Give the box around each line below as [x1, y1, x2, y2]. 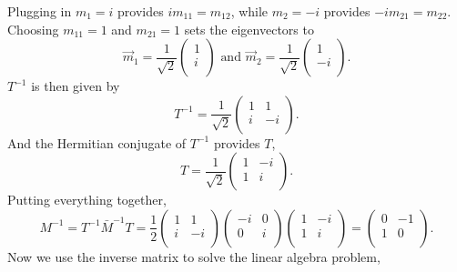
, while [230, 2, 269, 20]
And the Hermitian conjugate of [7, 133, 187, 152]
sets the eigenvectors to [184, 19, 314, 38]
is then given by [31, 76, 120, 96]
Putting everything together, [7, 190, 167, 209]
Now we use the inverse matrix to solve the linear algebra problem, [7, 247, 381, 266]
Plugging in [7, 2, 72, 20]
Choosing [7, 19, 59, 38]
